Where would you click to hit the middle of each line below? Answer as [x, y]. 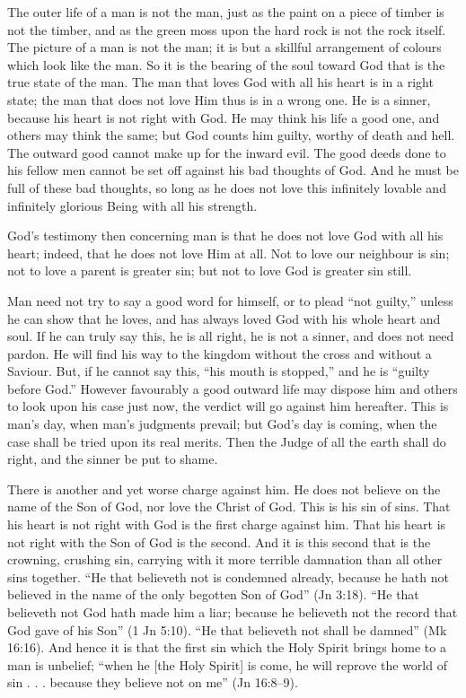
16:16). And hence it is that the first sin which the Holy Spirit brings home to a [227, 647]
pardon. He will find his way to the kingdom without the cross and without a [220, 353]
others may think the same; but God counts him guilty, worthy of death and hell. [231, 135]
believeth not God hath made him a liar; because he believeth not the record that [233, 612]
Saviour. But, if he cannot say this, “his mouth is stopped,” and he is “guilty [219, 371]
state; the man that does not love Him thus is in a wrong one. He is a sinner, [219, 99]
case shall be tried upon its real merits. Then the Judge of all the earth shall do [227, 441]
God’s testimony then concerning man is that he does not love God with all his [225, 236]
